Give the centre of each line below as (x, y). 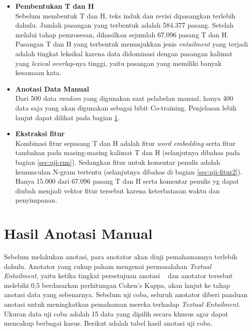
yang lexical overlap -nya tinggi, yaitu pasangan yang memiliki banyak (118, 63)
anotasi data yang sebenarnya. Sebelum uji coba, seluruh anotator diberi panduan (126, 294)
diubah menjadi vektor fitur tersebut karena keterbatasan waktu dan (118, 190)
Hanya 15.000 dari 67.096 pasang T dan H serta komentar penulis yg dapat (127, 181)
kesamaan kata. (38, 72)
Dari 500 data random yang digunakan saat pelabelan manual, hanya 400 (124, 98)
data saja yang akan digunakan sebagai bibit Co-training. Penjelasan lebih (126, 107)
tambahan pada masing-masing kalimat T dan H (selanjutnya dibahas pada (128, 152)
